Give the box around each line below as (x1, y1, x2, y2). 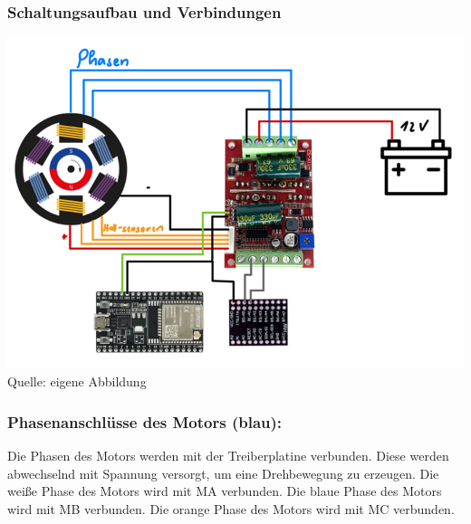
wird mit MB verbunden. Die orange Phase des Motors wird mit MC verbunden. (7, 499, 455, 518)
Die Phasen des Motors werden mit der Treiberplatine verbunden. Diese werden (7, 446, 449, 465)
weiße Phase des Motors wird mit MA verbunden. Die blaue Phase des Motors (7, 481, 442, 500)
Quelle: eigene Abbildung (7, 372, 147, 391)
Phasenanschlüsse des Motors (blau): (7, 410, 283, 433)
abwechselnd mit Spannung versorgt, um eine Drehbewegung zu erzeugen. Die (7, 463, 439, 482)
